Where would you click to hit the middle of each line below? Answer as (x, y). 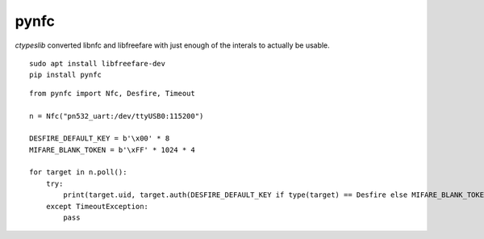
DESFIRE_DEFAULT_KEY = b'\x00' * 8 (100, 138)
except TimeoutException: (97, 206)
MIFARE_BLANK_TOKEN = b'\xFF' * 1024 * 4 (112, 150)
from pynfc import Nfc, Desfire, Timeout (112, 93)
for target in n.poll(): (78, 172)
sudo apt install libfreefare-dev (97, 63)
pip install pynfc (66, 75)
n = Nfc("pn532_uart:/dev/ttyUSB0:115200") (117, 116)
